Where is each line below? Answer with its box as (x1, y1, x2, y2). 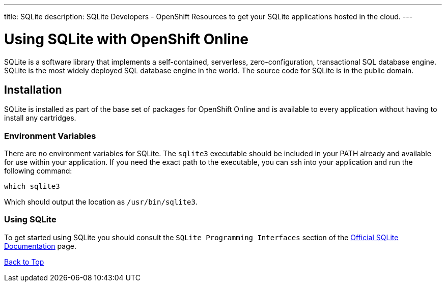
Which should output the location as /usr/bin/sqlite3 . (4, 197, 198, 207)
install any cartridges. (4, 113, 76, 123)
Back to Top (4, 257, 44, 266)
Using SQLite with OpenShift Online (4, 30, 248, 48)
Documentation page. (4, 241, 76, 250)
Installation (4, 83, 62, 96)
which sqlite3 (4, 182, 60, 191)
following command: (4, 166, 72, 176)
